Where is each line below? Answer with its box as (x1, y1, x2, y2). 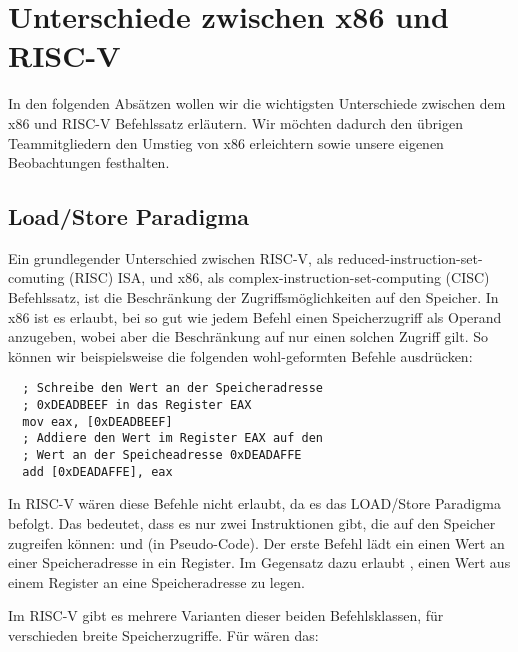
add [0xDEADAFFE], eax (22, 464, 173, 479)
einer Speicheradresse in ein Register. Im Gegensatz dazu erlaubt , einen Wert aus (8, 552, 511, 573)
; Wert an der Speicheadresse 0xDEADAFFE (22, 448, 302, 463)
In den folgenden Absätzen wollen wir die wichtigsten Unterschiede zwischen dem (8, 93, 506, 114)
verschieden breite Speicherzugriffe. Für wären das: (8, 624, 319, 645)
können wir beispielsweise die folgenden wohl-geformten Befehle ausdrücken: (8, 345, 473, 366)
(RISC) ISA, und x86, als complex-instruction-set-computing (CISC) (69, 267, 490, 288)
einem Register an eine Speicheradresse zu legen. (8, 571, 305, 592)
